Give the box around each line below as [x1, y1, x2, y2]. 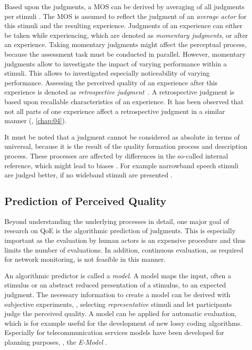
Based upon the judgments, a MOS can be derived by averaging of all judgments [4, 1, 245, 11]
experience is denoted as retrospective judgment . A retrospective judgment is [4, 87, 235, 97]
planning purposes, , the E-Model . [4, 337, 107, 347]
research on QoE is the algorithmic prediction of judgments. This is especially [4, 225, 236, 236]
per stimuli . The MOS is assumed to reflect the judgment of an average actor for [4, 11, 247, 21]
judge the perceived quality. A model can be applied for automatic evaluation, [4, 308, 237, 318]
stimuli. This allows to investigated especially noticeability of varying [4, 68, 210, 78]
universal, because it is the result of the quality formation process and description [4, 141, 248, 151]
